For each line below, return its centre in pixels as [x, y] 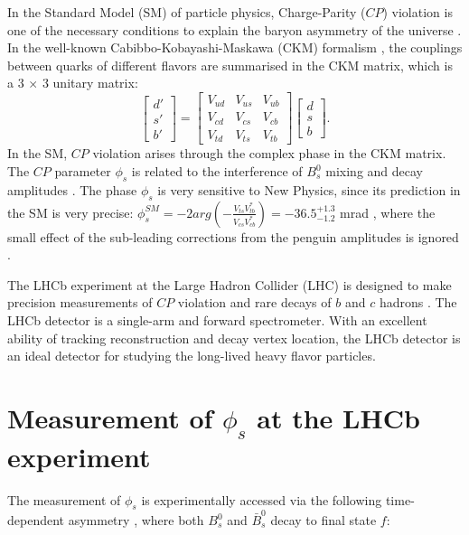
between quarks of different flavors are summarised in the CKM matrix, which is [230, 65]
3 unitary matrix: [90, 83]
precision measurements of [80, 302]
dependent [36, 520]
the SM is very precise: [70, 212]
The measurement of [64, 499]
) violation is [417, 12]
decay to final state [324, 520]
